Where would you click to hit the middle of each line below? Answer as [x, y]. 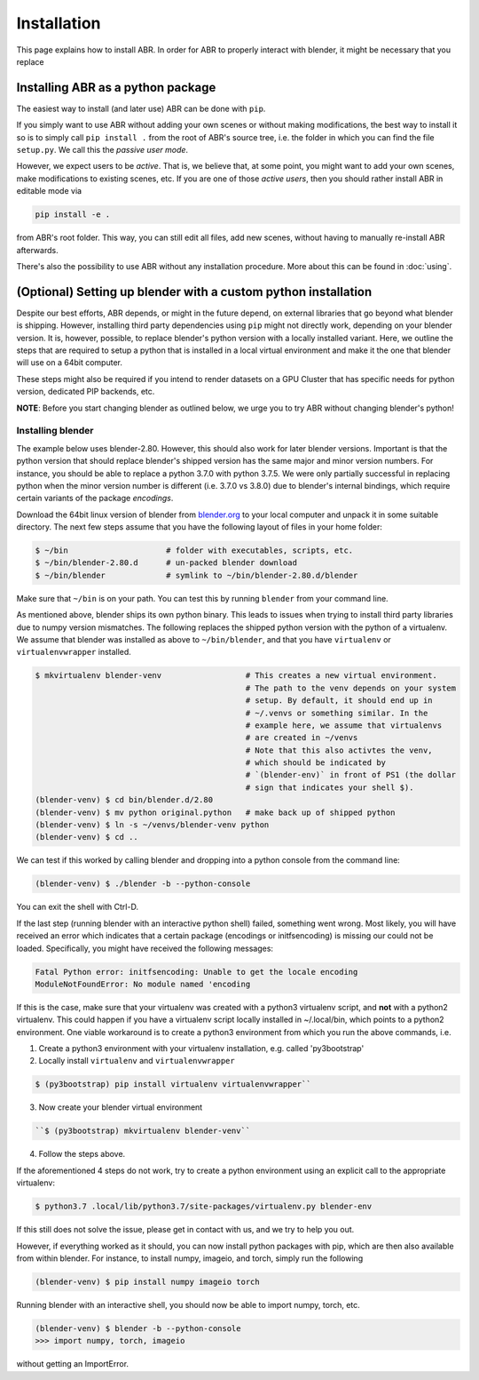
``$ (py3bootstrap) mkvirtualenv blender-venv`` [143, 1131]
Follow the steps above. [82, 1154]
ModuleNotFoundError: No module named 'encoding [143, 984]
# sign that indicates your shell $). [330, 787]
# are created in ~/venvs [302, 738]
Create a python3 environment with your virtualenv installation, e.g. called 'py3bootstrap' [201, 1049]
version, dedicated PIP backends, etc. [86, 392]
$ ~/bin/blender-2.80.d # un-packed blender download [166, 563]
